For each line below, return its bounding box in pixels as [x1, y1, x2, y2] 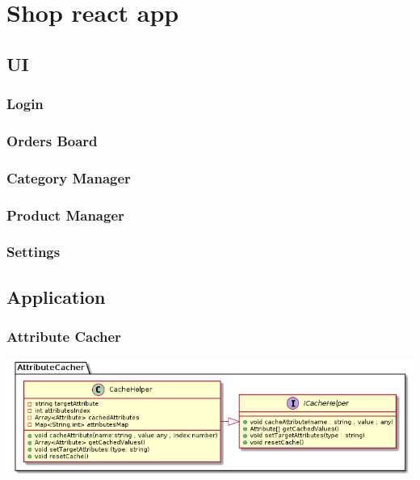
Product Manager [6, 204, 124, 225]
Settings [6, 242, 61, 262]
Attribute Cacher [6, 326, 121, 347]
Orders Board [6, 130, 98, 150]
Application [6, 284, 106, 309]
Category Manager [6, 167, 131, 187]
